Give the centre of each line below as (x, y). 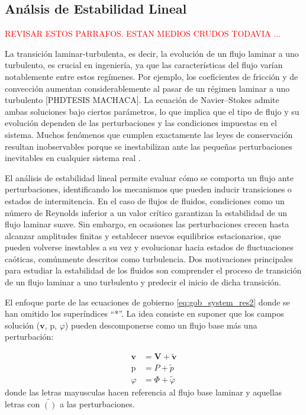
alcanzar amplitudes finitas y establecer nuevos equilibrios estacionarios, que (143, 235)
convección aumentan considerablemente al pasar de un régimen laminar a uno (147, 88)
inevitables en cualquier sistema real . (73, 158)
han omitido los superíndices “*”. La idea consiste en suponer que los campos (144, 313)
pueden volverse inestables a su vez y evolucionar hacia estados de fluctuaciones (149, 247)
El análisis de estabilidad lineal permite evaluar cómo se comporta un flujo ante (149, 177)
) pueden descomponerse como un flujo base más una (161, 325)
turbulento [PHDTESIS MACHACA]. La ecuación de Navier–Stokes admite (142, 100)
